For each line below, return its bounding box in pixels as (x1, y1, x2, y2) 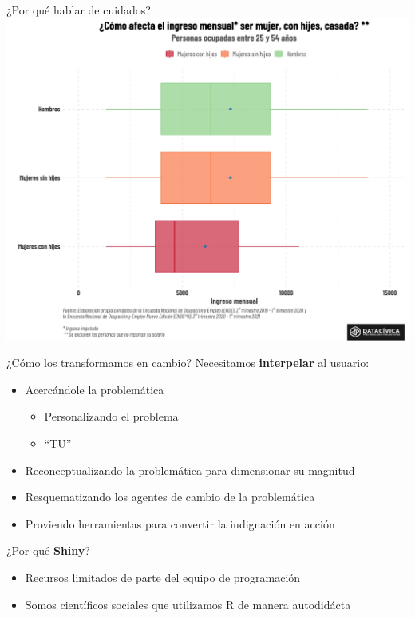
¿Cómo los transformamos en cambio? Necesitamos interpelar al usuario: (6, 354, 370, 371)
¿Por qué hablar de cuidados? (6, 2, 151, 18)
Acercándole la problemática (25, 381, 164, 397)
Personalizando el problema (44, 408, 179, 425)
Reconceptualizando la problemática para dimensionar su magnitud (25, 461, 355, 478)
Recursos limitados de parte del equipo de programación (25, 569, 301, 586)
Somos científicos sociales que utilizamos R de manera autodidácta (25, 596, 351, 612)
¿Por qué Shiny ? (6, 542, 90, 559)
